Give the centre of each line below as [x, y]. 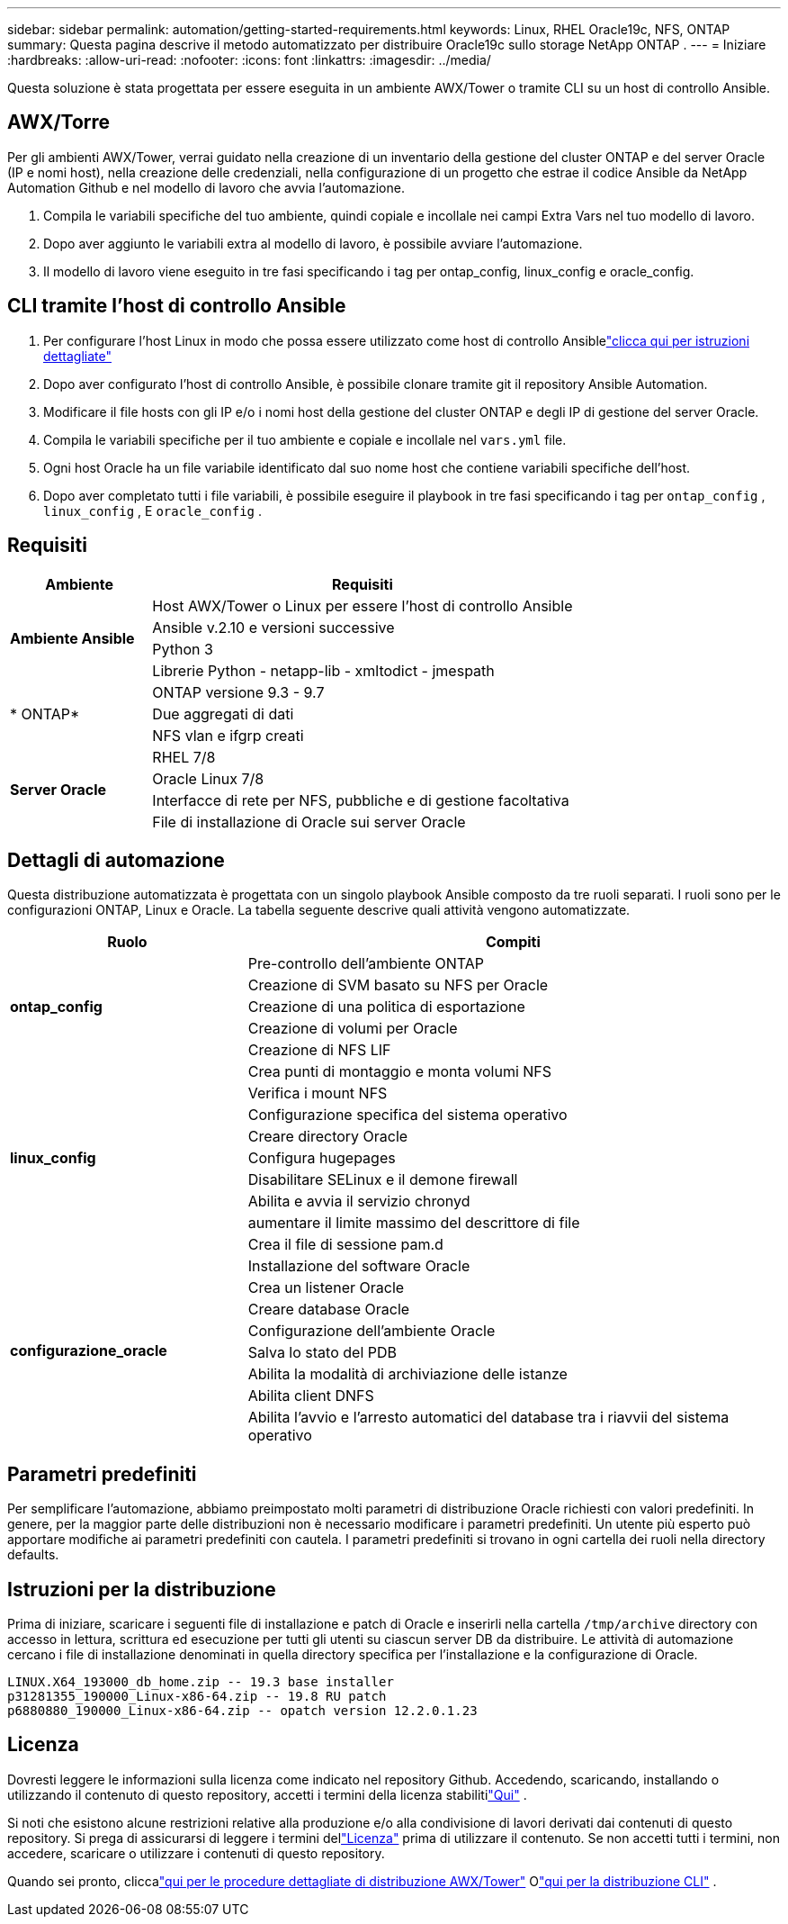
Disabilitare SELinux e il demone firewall [383, 1180]
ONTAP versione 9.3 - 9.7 [238, 692]
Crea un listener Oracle [326, 1288]
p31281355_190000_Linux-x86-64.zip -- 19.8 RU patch [197, 1697]
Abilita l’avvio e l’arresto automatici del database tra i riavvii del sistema [488, 1418]
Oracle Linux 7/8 [208, 778]
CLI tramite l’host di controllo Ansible [177, 306]
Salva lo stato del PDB [322, 1353]
